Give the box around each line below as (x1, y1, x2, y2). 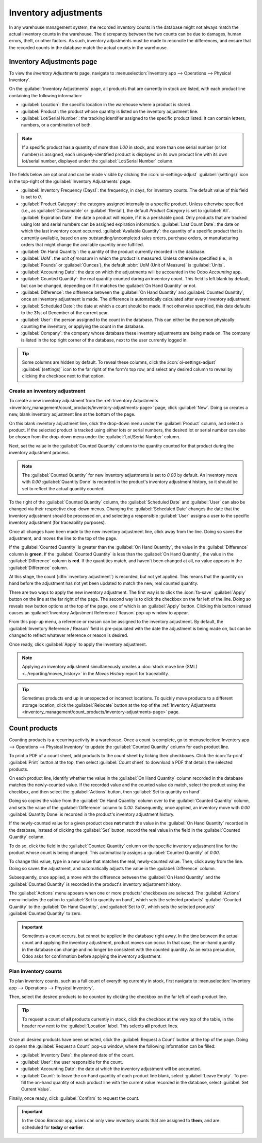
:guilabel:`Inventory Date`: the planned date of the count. (21, 1052, 134, 1058)
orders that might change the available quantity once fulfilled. (21, 242, 144, 248)
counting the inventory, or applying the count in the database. (21, 323, 145, 329)
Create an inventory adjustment (9, 388, 86, 394)
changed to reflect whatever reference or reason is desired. (9, 632, 129, 638)
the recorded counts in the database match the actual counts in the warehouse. (9, 44, 168, 51)
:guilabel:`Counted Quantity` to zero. (9, 911, 82, 916)
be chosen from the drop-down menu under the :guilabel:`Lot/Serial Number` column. (9, 434, 180, 440)
